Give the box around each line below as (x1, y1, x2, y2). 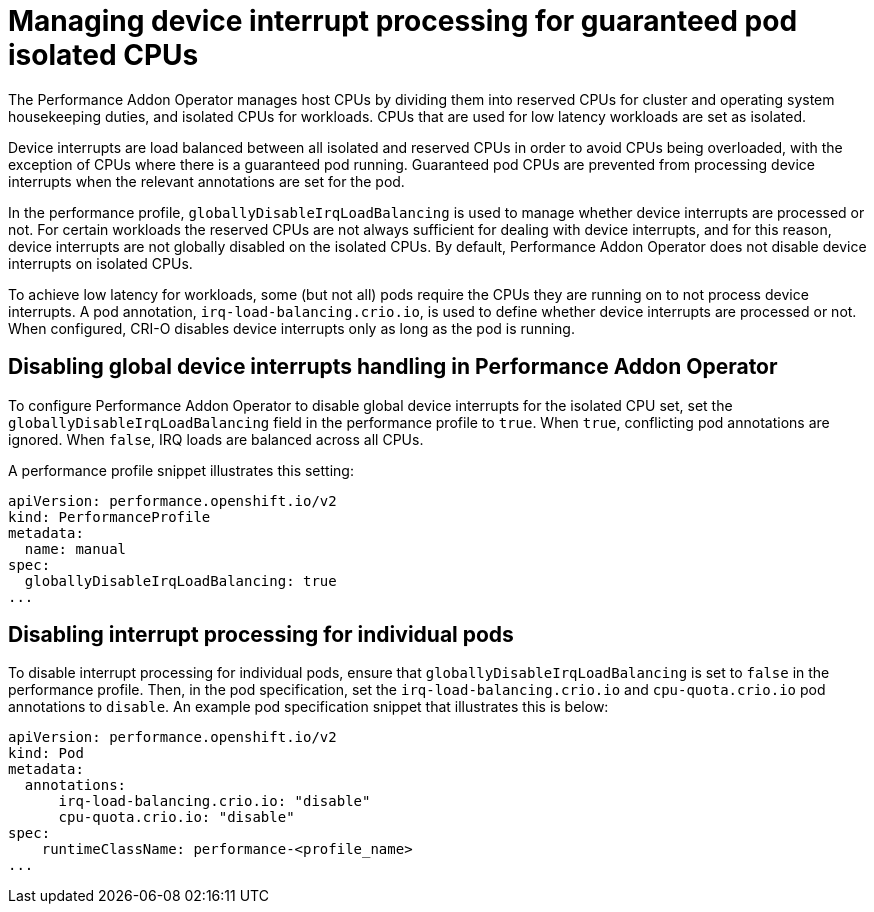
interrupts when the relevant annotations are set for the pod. (8, 172, 405, 190)
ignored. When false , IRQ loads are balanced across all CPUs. (8, 430, 424, 448)
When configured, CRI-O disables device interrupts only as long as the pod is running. (8, 319, 575, 337)
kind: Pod (8, 745, 84, 762)
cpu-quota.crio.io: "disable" (58, 809, 295, 826)
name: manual (24, 540, 127, 557)
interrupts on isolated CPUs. (8, 254, 193, 272)
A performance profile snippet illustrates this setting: (8, 461, 354, 479)
